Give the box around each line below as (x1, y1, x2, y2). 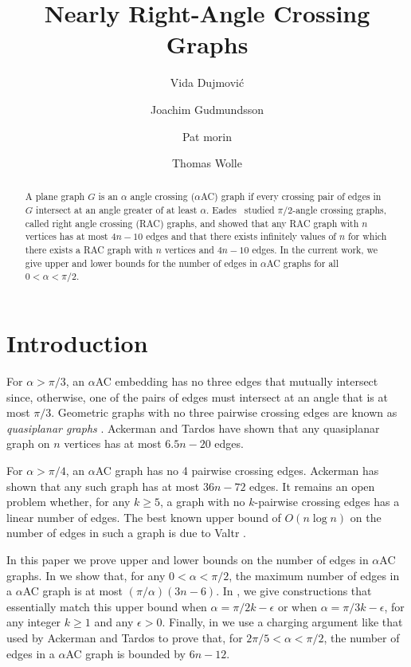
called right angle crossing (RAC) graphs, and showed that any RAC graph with (25, 216, 359, 230)
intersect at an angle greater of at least (36, 203, 198, 217)
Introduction (6, 327, 148, 359)
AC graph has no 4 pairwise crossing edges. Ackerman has (95, 461, 379, 478)
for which (348, 230, 387, 243)
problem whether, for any (6, 493, 131, 510)
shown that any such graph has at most (6, 477, 200, 494)
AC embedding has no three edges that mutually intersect (95, 373, 378, 390)
